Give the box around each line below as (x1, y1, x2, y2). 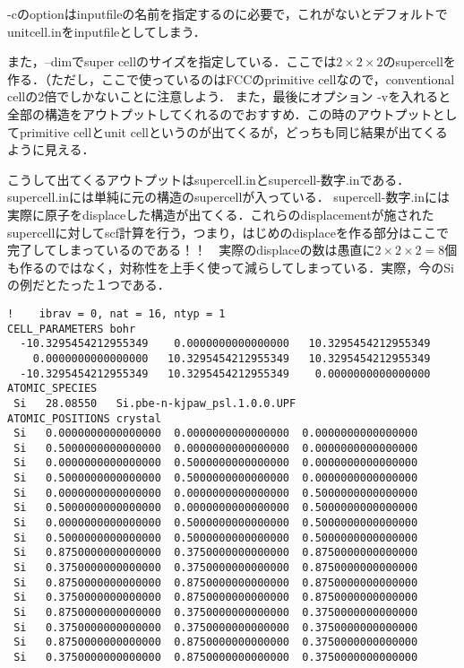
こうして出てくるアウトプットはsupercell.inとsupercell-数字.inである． (7, 169, 410, 188)
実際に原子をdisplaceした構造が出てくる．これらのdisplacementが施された (7, 204, 434, 223)
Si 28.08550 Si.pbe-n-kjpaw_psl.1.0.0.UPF (13, 396, 296, 410)
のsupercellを (382, 52, 456, 71)
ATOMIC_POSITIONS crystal (7, 412, 161, 425)
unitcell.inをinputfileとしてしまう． (7, 22, 206, 40)
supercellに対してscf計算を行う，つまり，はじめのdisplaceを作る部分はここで (7, 222, 449, 241)
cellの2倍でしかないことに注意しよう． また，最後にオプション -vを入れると (7, 87, 451, 106)
